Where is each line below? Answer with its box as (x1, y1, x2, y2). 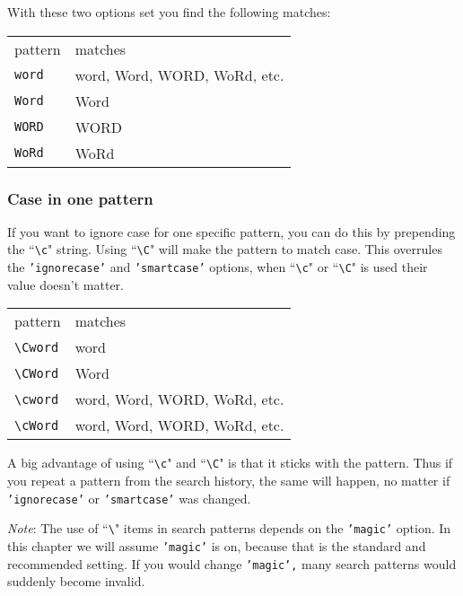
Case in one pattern (7, 187, 153, 209)
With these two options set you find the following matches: (7, 3, 331, 21)
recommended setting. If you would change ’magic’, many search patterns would (7, 554, 457, 573)
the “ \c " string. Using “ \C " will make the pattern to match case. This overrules (7, 240, 442, 259)
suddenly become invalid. (7, 572, 145, 591)
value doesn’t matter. (7, 275, 125, 294)
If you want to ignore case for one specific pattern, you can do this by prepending (7, 222, 456, 241)
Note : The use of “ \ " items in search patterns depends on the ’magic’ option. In (7, 519, 451, 538)
